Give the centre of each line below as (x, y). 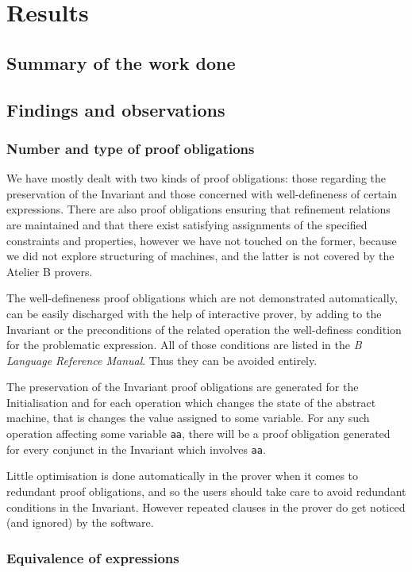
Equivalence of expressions (93, 557)
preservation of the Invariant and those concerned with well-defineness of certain (202, 193)
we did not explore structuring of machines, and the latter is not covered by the (200, 256)
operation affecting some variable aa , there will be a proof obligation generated (198, 434)
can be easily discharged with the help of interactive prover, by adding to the (194, 313)
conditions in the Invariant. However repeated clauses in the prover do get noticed (206, 507)
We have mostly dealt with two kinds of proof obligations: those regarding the (196, 178)
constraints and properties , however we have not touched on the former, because (202, 240)
